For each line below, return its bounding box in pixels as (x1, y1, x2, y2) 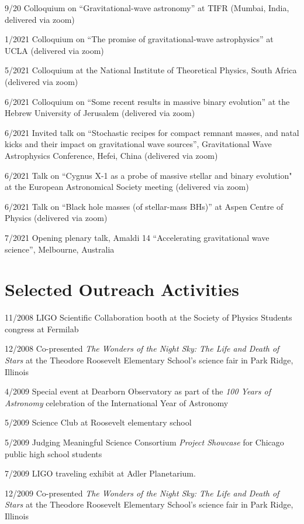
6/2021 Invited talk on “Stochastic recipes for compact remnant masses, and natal (5, 126, 299, 138)
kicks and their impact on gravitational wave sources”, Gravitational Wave (5, 138, 272, 150)
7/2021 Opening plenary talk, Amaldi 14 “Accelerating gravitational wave (5, 231, 270, 243)
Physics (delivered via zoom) (5, 212, 108, 224)
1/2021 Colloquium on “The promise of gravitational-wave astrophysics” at (5, 33, 274, 45)
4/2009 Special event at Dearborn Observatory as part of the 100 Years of (5, 385, 271, 397)
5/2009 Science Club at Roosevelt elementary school (5, 416, 192, 428)
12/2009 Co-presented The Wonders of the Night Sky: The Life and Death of (5, 486, 279, 499)
